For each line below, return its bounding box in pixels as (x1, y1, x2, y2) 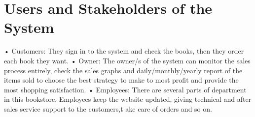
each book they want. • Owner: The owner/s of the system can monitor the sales (4, 55, 251, 65)
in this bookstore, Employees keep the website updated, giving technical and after (4, 94, 252, 104)
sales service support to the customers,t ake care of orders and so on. (4, 103, 212, 114)
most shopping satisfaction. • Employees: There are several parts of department (4, 84, 247, 94)
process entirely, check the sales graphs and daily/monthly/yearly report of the (4, 65, 243, 75)
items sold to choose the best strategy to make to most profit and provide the (4, 75, 239, 85)
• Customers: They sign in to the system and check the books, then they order (4, 46, 244, 56)
